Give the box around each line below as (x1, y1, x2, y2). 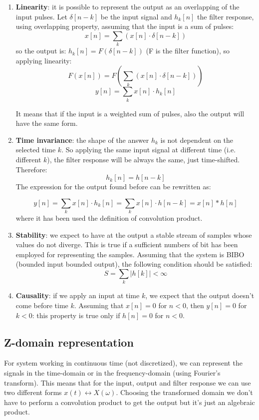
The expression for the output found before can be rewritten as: (15, 181, 211, 192)
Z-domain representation (4, 334, 134, 350)
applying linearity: (15, 55, 72, 65)
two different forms (4, 387, 62, 398)
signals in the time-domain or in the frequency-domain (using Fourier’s (4, 367, 221, 378)
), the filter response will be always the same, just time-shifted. (47, 154, 240, 164)
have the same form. (15, 118, 78, 128)
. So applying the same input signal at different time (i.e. (61, 144, 236, 155)
